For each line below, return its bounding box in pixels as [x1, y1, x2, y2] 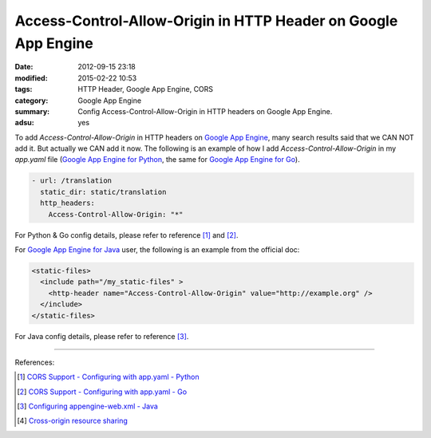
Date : [14, 62, 34, 72]
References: [14, 357, 55, 367]
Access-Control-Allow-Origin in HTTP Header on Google [14, 12, 398, 30]
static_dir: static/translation [40, 187, 167, 196]
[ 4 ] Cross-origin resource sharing [17, 416, 128, 426]
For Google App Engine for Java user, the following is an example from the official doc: [14, 245, 300, 255]
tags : [14, 85, 33, 94]
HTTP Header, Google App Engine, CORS [77, 85, 214, 94]
